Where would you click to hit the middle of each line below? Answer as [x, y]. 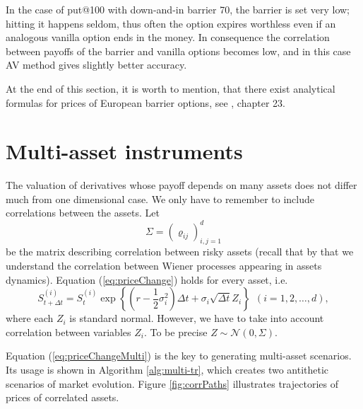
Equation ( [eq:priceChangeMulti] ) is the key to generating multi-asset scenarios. [179, 356]
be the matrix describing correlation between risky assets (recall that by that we [180, 252]
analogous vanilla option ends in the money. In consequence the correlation [168, 37]
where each [30, 318]
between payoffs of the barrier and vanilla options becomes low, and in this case [178, 51]
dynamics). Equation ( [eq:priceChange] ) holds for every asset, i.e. [147, 279]
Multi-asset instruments [124, 151]
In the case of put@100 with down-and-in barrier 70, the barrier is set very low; [178, 9]
